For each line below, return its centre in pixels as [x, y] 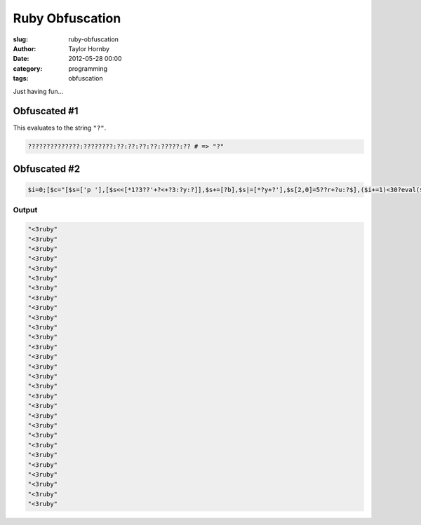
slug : [20, 39]
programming [88, 68]
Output [25, 210]
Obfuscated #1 [46, 111]
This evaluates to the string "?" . [60, 128]
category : [28, 68]
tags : [21, 79]
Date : [21, 59]
